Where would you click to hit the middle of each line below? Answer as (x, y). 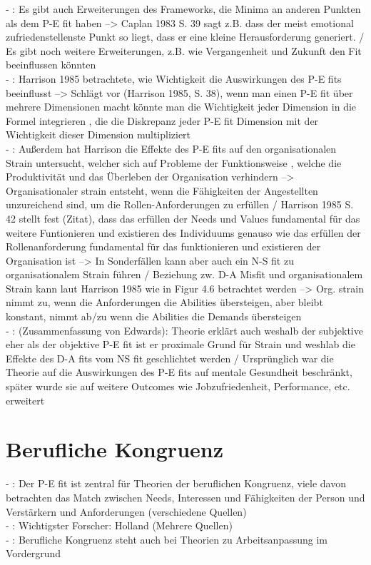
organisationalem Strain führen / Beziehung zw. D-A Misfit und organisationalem (184, 274)
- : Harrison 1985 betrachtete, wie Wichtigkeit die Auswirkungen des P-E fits (174, 78)
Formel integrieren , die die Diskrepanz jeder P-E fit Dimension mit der (162, 120)
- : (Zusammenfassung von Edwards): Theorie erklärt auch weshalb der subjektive (184, 330)
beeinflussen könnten (51, 65)
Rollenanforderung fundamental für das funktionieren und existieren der (163, 246)
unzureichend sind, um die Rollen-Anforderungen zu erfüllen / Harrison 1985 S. (180, 204)
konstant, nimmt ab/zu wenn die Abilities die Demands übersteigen (154, 316)
